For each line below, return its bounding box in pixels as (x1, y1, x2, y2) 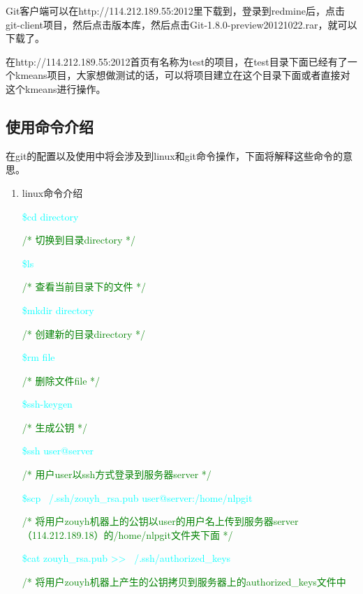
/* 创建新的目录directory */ (22, 326, 146, 341)
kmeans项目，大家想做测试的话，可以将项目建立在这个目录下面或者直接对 (15, 68, 350, 82)
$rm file (22, 350, 55, 364)
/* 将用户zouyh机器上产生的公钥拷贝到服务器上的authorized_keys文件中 (22, 574, 346, 589)
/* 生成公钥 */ (22, 419, 88, 434)
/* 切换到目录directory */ (22, 232, 136, 247)
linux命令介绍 (22, 185, 83, 200)
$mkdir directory (22, 302, 94, 317)
